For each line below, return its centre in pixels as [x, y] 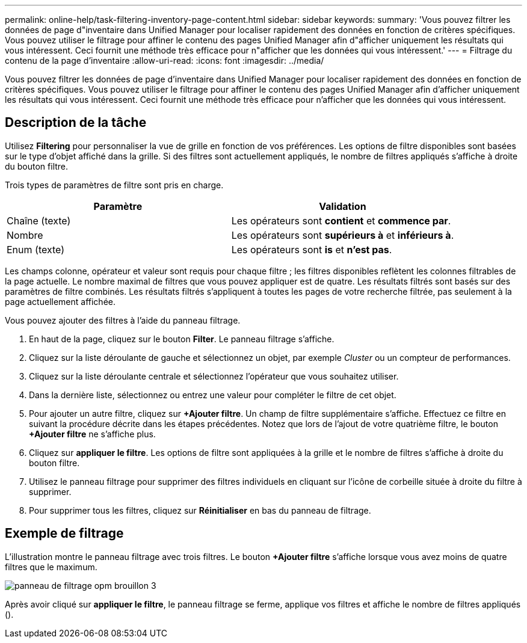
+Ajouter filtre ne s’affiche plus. [92, 434]
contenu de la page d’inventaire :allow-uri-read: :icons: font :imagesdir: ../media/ [165, 60]
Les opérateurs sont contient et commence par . [341, 220]
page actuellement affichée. [60, 301]
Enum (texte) [36, 249]
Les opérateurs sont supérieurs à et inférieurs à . [343, 235]
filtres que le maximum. [51, 567]
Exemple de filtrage [64, 534]
